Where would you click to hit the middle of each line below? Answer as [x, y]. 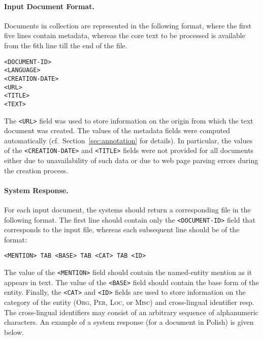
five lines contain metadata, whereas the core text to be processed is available [125, 35]
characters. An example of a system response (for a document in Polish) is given [129, 322]
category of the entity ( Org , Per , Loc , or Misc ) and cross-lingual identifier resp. [129, 302]
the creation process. [36, 170]
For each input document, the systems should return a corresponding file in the [127, 209]
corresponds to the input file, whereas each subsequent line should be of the [122, 229]
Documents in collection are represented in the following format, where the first [128, 25]
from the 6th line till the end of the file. [66, 45]
